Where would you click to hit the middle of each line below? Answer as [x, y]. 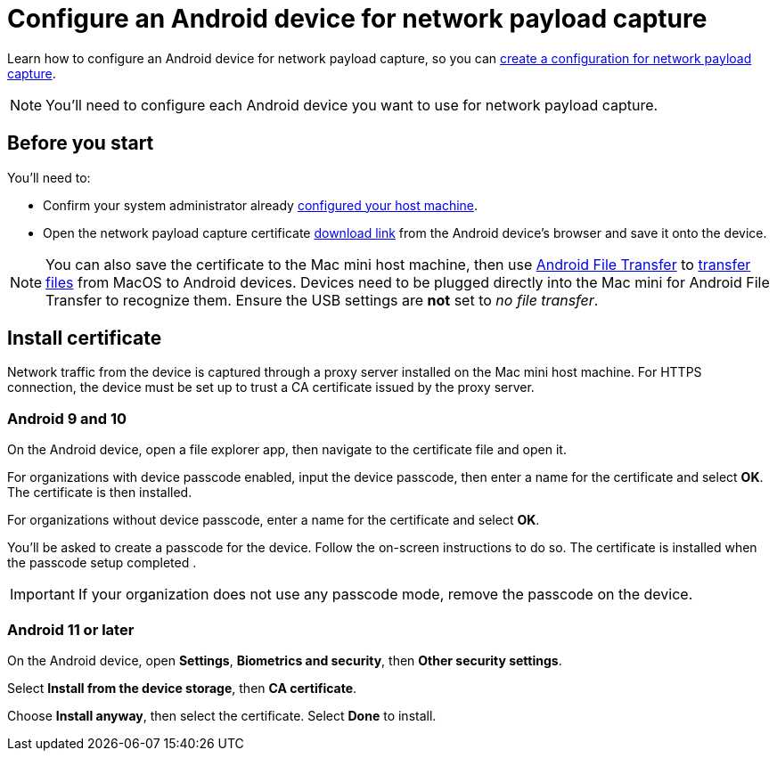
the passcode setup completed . [102, 563]
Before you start [81, 143]
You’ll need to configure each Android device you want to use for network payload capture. [352, 105]
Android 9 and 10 [67, 418]
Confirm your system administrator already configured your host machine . [261, 205]
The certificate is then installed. [100, 493]
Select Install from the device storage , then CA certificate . [182, 688]
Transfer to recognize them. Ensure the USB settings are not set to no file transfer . [322, 300]
